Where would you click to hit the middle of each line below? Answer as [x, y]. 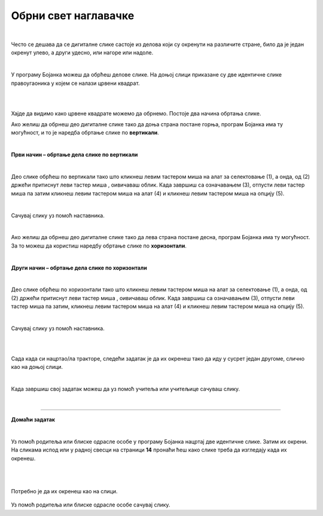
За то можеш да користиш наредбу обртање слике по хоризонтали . [99, 246]
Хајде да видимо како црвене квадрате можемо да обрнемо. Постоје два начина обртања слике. [136, 113]
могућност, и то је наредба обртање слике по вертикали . [85, 133]
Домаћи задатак [33, 419]
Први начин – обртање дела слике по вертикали [74, 155]
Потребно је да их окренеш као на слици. [64, 491]
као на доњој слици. [37, 367]
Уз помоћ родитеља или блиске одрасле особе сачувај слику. [91, 505]
